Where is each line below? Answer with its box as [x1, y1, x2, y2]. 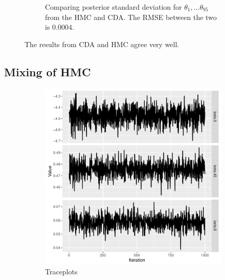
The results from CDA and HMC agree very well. [25, 38, 179, 49]
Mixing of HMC [4, 63, 91, 79]
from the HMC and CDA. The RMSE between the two [45, 11, 217, 22]
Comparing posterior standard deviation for [45, 2, 182, 12]
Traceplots [45, 266, 78, 277]
